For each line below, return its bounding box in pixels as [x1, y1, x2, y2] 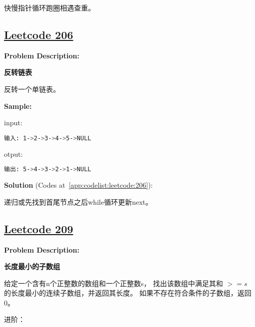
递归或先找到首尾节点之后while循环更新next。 [4, 196, 152, 207]
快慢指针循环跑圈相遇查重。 [4, 2, 95, 12]
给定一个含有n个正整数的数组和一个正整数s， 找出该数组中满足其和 [4, 278, 223, 288]
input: [4, 117, 22, 128]
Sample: [4, 100, 32, 111]
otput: [4, 148, 23, 159]
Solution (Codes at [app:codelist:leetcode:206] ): [4, 180, 153, 190]
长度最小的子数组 [4, 261, 60, 272]
